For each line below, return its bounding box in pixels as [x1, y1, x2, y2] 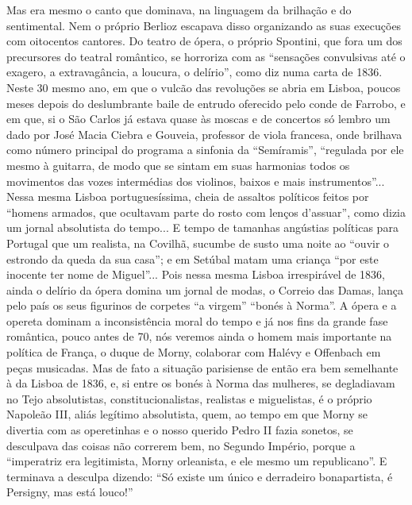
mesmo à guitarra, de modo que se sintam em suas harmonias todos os [6, 156, 350, 173]
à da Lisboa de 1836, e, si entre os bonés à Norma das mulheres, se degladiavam [6, 375, 395, 391]
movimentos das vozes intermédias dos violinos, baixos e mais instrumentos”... [6, 172, 385, 189]
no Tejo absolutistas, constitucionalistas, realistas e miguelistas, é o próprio [6, 390, 372, 407]
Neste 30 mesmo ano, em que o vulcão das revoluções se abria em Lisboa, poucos [6, 79, 401, 95]
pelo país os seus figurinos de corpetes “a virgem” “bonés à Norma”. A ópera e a [6, 297, 397, 314]
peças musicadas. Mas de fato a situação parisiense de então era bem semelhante [6, 359, 399, 376]
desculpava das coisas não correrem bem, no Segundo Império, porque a [6, 437, 356, 453]
